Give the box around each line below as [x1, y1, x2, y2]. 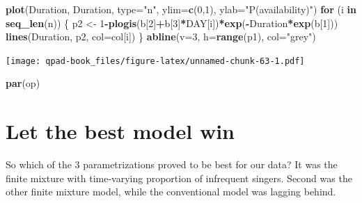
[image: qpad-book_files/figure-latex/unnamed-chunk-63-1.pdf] [6, 56, 305, 66]
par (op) [6, 76, 40, 90]
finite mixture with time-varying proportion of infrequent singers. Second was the [6, 170, 352, 185]
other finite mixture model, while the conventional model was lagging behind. [6, 184, 336, 199]
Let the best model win [6, 117, 235, 145]
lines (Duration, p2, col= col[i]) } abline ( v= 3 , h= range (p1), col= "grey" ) [6, 29, 316, 44]
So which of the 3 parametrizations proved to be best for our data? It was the [6, 157, 338, 172]
